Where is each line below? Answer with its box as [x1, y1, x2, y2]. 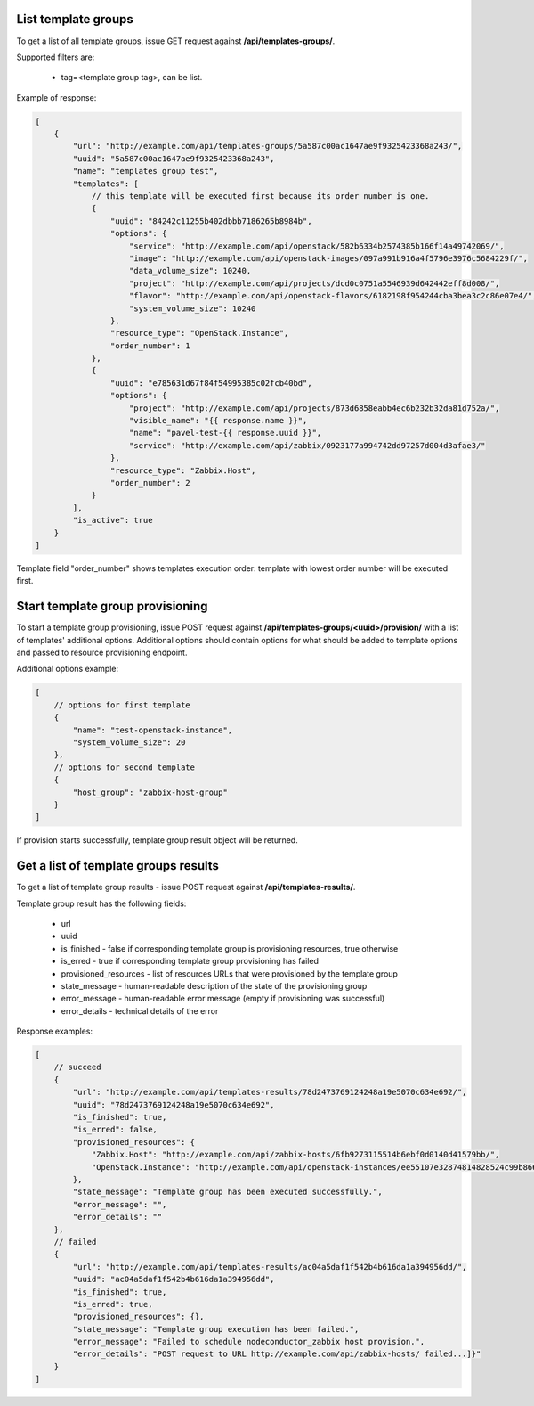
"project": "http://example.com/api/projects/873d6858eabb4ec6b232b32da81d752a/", [129, 403, 500, 413]
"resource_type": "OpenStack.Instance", [109, 328, 289, 339]
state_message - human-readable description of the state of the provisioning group [61, 980, 368, 991]
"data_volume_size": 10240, [129, 266, 252, 276]
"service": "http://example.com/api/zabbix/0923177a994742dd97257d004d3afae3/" [129, 440, 486, 450]
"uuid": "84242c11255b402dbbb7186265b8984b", [109, 216, 312, 226]
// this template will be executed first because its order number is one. [91, 192, 430, 201]
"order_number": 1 [109, 340, 190, 351]
